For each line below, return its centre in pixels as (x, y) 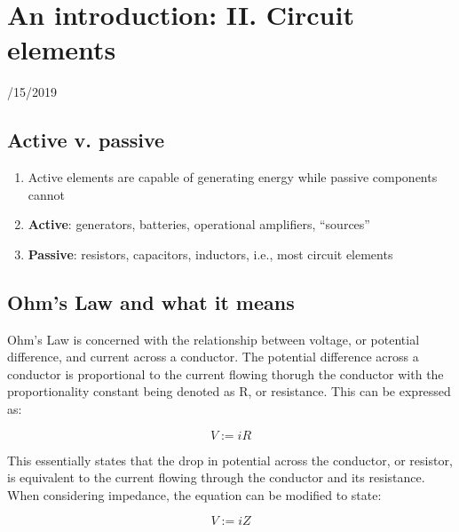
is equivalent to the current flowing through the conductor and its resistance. (216, 477)
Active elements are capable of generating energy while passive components (233, 177)
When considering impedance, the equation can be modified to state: (194, 494)
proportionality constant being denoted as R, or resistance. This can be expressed (229, 391)
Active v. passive (86, 140)
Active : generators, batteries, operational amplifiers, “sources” (199, 224)
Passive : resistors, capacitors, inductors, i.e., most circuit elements (210, 254)
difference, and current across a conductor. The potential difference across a (213, 357)
